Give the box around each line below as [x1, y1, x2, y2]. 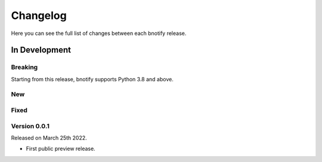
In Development [11, 45, 72, 55]
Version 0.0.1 [11, 122, 50, 130]
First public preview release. [26, 145, 95, 153]
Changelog [11, 9, 67, 22]
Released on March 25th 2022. [11, 134, 88, 141]
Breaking [11, 63, 38, 71]
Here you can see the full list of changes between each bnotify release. [11, 30, 187, 37]
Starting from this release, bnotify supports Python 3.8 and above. [11, 75, 174, 82]
